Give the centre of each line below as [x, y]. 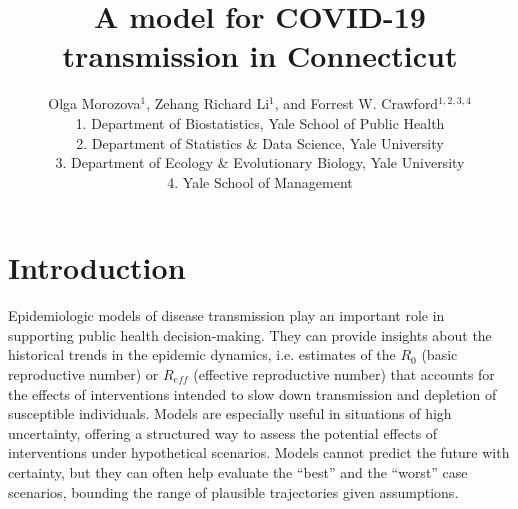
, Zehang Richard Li [208, 103]
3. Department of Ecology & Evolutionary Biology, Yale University [260, 162]
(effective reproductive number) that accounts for [344, 374]
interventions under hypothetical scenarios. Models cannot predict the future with [259, 452]
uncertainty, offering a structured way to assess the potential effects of [223, 432]
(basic [439, 354]
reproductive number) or [83, 374]
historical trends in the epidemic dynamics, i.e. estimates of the [202, 354]
